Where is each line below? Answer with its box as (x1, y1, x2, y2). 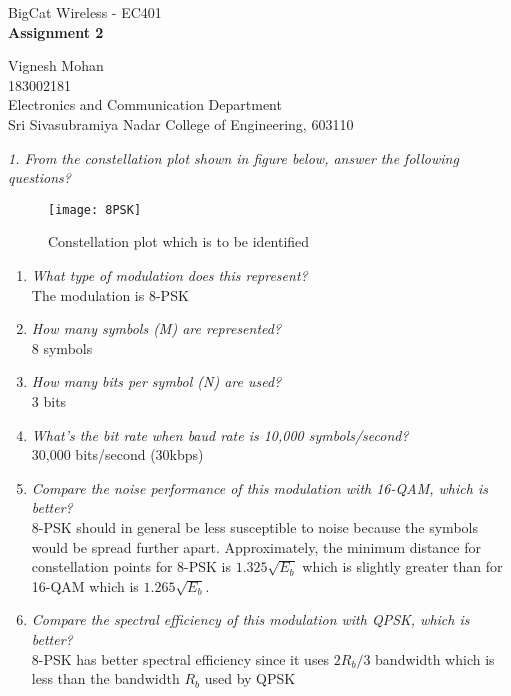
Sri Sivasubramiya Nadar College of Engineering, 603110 (8, 113, 354, 134)
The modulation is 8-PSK (31, 284, 189, 305)
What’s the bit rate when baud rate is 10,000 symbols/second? (31, 424, 409, 445)
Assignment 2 (8, 21, 104, 42)
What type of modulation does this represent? (31, 265, 308, 285)
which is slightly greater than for (302, 556, 503, 577)
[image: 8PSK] (48, 202, 142, 217)
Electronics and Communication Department (8, 94, 282, 115)
